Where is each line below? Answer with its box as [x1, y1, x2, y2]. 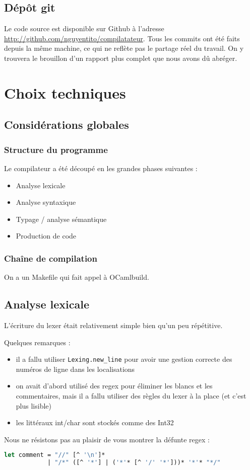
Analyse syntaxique [16, 197, 76, 207]
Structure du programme [4, 143, 108, 155]
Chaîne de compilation [4, 252, 97, 264]
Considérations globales [4, 117, 129, 132]
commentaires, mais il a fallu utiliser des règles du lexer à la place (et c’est [16, 390, 246, 401]
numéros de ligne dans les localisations [16, 363, 135, 374]
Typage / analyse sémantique [16, 213, 107, 224]
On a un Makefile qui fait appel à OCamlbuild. [4, 272, 149, 282]
